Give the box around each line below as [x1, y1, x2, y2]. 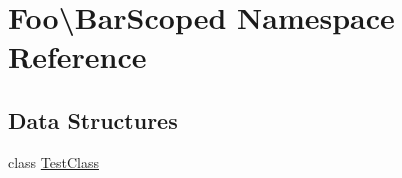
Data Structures [8, 104, 178, 135]
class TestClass [8, 151, 99, 172]
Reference [8, 36, 147, 77]
